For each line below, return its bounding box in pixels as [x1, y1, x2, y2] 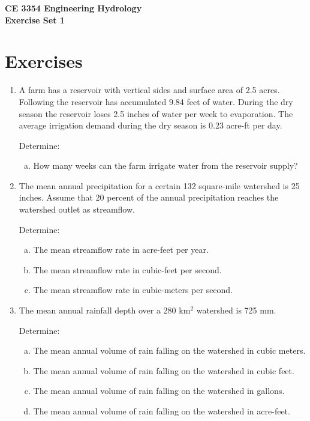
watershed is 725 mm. [196, 304, 276, 317]
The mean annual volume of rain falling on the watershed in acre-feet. [33, 405, 290, 417]
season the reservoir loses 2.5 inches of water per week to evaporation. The [19, 107, 293, 120]
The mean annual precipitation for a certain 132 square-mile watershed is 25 [19, 179, 300, 192]
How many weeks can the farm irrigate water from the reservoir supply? [33, 159, 298, 172]
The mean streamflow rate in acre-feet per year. [33, 243, 209, 256]
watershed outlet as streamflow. [19, 203, 135, 216]
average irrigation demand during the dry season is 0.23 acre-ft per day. [19, 119, 282, 132]
